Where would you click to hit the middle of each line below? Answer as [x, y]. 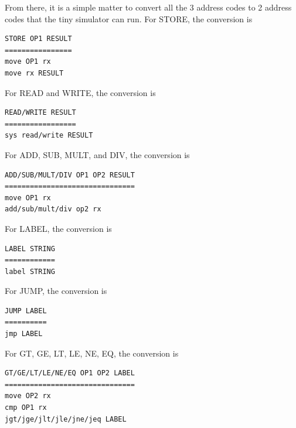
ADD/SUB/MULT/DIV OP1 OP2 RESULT [70, 175]
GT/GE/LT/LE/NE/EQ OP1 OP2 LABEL [70, 373]
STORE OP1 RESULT [38, 39]
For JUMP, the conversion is [56, 291]
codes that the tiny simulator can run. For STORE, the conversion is [129, 18]
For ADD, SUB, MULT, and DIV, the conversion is [97, 154]
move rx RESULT [34, 73]
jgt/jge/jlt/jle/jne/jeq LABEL [66, 419]
